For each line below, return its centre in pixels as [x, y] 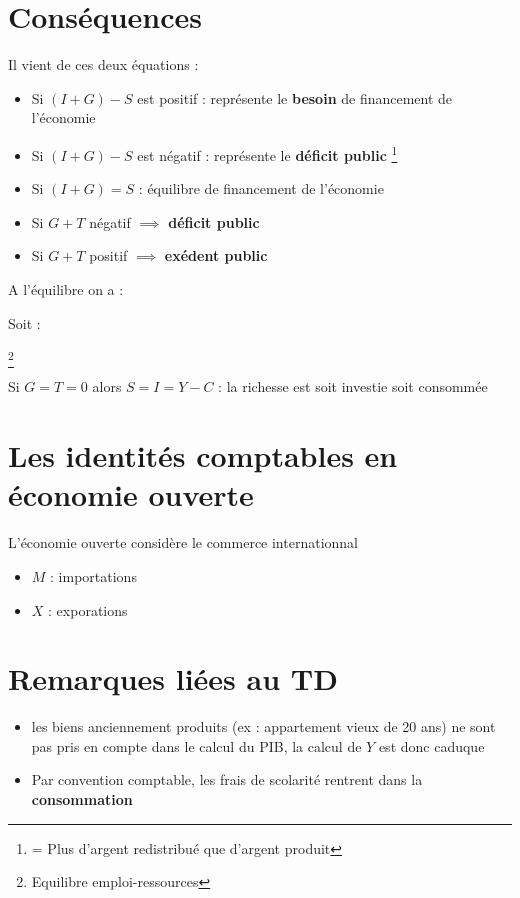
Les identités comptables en [203, 455]
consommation [82, 799]
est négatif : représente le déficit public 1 [267, 153]
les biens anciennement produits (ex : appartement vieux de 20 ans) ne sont [263, 726]
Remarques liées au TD [173, 678]
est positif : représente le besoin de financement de [295, 97]
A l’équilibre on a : [66, 288]
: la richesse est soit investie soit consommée [353, 386]
